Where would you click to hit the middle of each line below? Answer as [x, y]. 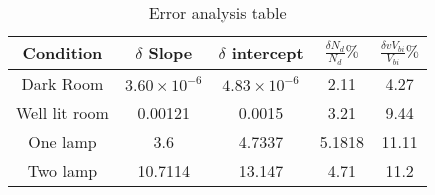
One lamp [62, 141]
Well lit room [62, 112]
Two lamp [62, 170]
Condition [62, 53]
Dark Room [62, 83]
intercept [267, 53]
